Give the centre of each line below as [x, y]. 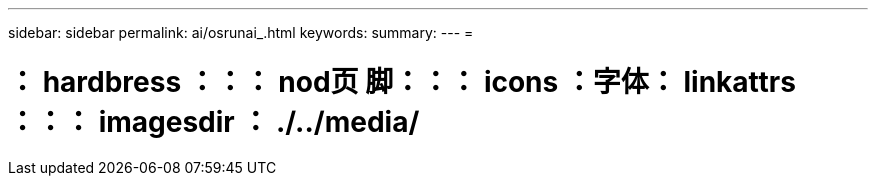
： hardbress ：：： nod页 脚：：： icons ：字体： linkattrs [402, 81]
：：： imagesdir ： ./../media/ [214, 121]
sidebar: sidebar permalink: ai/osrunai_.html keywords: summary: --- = [241, 32]
